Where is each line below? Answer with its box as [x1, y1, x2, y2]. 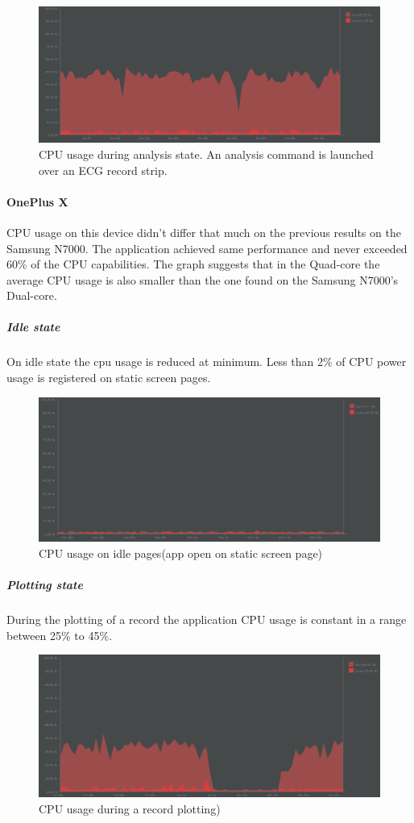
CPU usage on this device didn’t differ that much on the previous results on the [6, 223, 401, 240]
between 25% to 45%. [6, 626, 113, 643]
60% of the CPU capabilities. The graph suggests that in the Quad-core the [6, 256, 380, 272]
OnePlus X [6, 193, 68, 210]
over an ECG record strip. [39, 161, 168, 178]
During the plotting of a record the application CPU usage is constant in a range [6, 611, 407, 628]
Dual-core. [6, 287, 57, 304]
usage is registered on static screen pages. [6, 369, 211, 386]
